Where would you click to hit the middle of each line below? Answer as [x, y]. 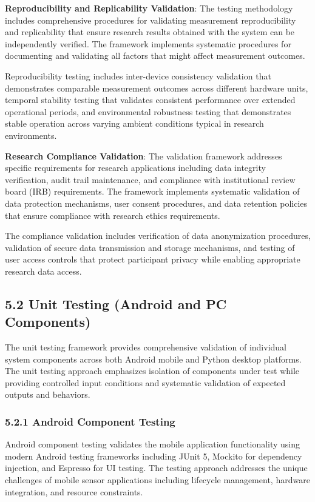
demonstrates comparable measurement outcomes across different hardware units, [157, 88]
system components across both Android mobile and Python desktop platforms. [153, 359]
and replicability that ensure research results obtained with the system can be [150, 32]
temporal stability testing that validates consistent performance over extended [150, 100]
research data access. [43, 271]
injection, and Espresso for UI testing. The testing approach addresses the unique [156, 468]
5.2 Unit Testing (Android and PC [116, 303]
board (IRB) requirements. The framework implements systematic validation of [152, 191]
